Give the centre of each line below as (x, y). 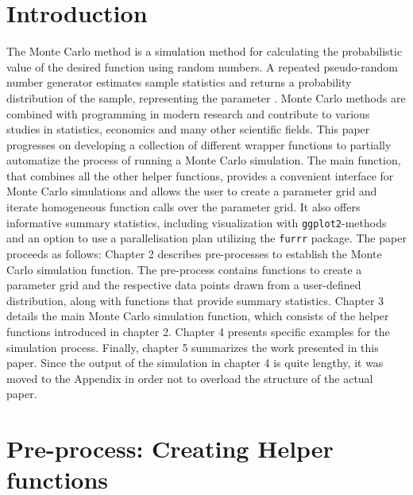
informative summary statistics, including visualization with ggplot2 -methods (197, 222)
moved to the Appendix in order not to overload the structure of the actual (190, 378)
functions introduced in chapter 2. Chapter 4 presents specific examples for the (198, 331)
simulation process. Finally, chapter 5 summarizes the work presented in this (193, 347)
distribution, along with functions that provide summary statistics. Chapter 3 (195, 300)
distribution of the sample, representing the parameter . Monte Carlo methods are (206, 97)
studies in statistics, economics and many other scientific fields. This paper (188, 129)
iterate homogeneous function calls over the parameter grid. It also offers (183, 207)
